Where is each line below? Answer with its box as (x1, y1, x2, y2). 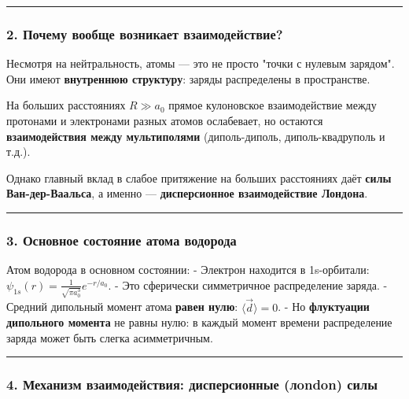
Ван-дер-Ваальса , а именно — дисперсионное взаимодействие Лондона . (6, 185, 368, 201)
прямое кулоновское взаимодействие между (168, 97, 377, 113)
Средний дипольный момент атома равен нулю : (6, 298, 238, 315)
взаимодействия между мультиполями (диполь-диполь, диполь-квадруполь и (6, 127, 385, 144)
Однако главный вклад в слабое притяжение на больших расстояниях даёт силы (6, 169, 392, 186)
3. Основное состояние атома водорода (6, 230, 237, 249)
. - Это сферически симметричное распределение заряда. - (108, 276, 388, 293)
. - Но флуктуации (278, 298, 370, 315)
